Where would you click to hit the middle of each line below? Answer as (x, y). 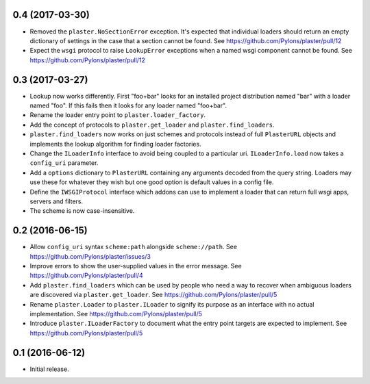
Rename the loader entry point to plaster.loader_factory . (118, 115)
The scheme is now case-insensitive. (82, 211)
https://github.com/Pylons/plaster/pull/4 (86, 276)
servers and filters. (57, 201)
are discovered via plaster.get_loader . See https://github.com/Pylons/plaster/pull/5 (153, 295)
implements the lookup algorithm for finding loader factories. (115, 144)
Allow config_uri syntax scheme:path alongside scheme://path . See (134, 247)
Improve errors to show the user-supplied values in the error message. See (136, 266)
